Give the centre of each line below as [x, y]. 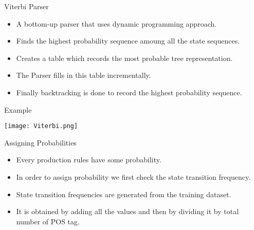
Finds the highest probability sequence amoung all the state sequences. [128, 41]
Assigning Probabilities [40, 142]
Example [18, 109]
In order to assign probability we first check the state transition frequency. [133, 177]
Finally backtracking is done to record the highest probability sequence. [129, 92]
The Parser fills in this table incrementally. [84, 75]
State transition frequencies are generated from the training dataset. [124, 194]
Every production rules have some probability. [89, 160]
